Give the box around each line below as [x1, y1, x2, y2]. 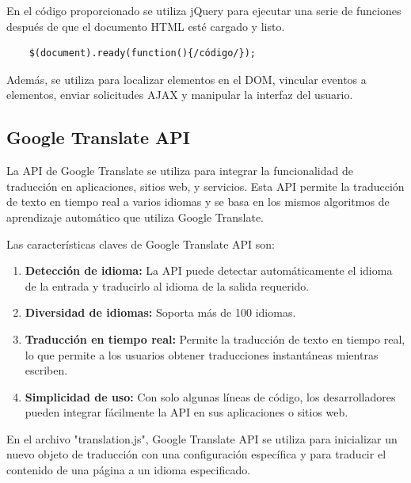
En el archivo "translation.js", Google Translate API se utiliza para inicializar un [6, 430, 398, 447]
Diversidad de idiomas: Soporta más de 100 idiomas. [25, 304, 296, 321]
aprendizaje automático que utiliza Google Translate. [6, 208, 264, 225]
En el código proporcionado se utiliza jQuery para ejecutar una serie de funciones [6, 2, 401, 18]
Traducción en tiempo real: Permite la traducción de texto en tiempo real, [25, 330, 405, 347]
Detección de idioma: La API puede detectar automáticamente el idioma [25, 262, 393, 279]
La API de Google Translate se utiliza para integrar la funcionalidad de [6, 162, 353, 179]
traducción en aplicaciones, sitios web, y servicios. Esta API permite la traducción [6, 177, 405, 194]
